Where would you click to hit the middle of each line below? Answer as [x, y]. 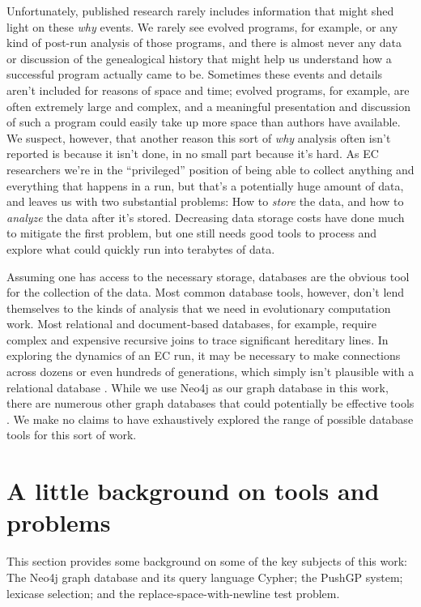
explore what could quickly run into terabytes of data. [141, 248]
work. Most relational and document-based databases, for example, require [192, 324]
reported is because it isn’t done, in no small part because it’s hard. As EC [193, 154]
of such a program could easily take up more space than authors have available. [204, 122]
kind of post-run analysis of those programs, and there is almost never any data [204, 43]
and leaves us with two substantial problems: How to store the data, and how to [205, 201]
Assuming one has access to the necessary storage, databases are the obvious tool [208, 276]
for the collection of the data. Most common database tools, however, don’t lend [206, 292]
